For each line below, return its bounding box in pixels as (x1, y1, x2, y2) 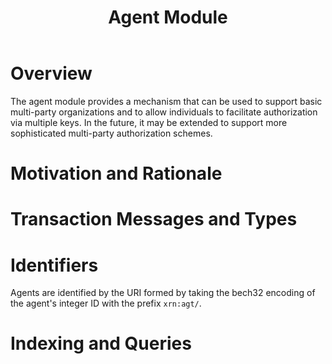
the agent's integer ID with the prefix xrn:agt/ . (10, 297, 202, 310)
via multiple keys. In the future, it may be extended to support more (10, 116, 288, 128)
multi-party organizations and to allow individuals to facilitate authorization (10, 106, 318, 118)
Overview (10, 62, 93, 85)
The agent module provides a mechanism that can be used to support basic (10, 95, 323, 107)
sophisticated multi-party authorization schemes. (10, 127, 213, 139)
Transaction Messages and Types (10, 208, 298, 231)
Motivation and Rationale (10, 162, 223, 185)
